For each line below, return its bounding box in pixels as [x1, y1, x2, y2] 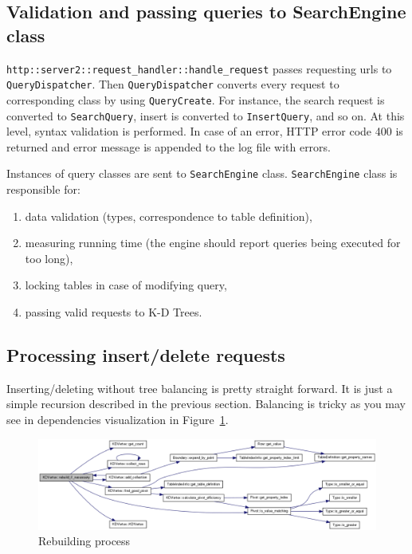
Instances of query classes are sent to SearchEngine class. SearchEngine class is [6, 165, 398, 182]
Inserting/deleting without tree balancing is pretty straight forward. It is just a [6, 379, 393, 396]
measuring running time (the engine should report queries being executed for [25, 234, 401, 251]
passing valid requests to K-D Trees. [25, 304, 202, 320]
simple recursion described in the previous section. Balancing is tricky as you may [6, 395, 406, 412]
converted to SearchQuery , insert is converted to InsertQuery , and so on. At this [6, 107, 405, 124]
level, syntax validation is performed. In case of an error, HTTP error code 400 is [6, 123, 403, 139]
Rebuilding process [38, 532, 131, 549]
